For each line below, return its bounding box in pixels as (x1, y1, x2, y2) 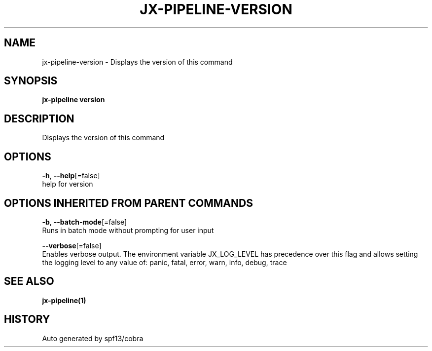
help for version (42, 180, 93, 189)
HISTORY (4, 313, 50, 326)
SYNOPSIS (4, 75, 58, 87)
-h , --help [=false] (42, 171, 100, 180)
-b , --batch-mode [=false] (42, 217, 127, 226)
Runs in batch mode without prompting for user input (42, 226, 214, 234)
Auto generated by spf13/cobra (42, 334, 144, 343)
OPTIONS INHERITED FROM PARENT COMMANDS (4, 196, 253, 209)
